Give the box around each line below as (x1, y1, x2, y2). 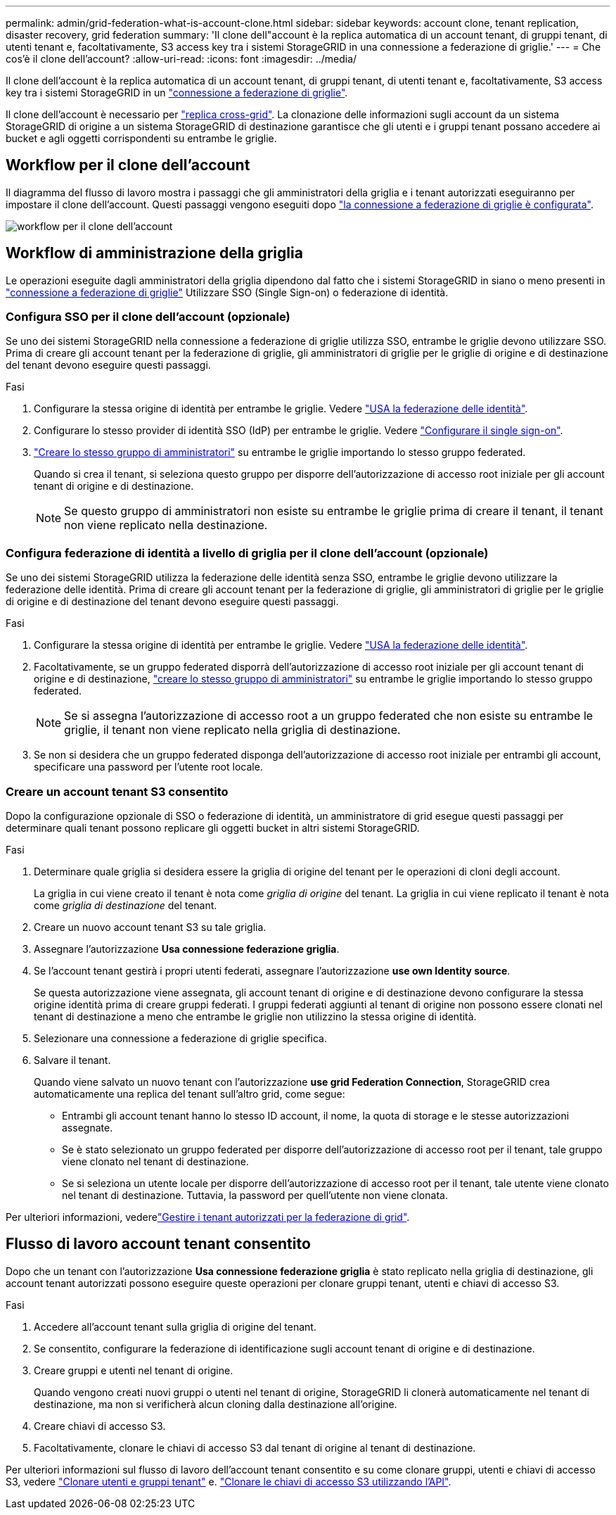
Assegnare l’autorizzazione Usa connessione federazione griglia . (34, 942, 340, 955)
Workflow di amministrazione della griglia (6, 244, 303, 262)
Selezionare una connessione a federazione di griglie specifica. (34, 1032, 328, 1044)
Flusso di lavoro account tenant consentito (6, 1235, 311, 1253)
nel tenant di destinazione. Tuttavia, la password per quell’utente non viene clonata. (62, 1188, 448, 1201)
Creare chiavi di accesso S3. (34, 1419, 166, 1432)
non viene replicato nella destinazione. (64, 518, 268, 533)
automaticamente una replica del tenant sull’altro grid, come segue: (34, 1087, 345, 1100)
